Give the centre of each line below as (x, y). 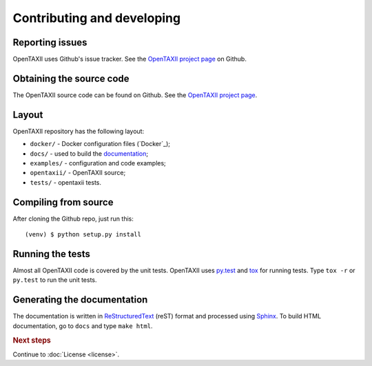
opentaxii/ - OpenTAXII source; (78, 173)
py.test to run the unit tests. (55, 280)
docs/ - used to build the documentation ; (89, 153)
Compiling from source (63, 202)
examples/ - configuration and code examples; (98, 163)
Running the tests (52, 254)
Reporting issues (50, 42)
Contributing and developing (97, 18)
